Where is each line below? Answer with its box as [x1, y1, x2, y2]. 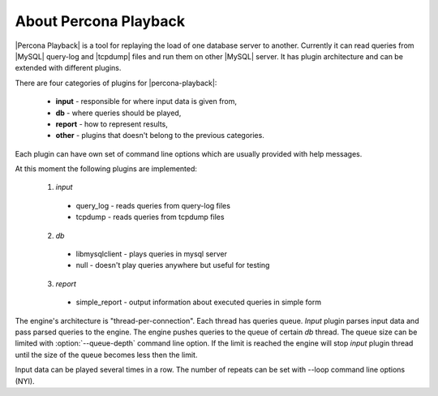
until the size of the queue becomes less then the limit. [15, 350, 198, 359]
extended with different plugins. [15, 63, 122, 73]
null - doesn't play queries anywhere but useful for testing [75, 260, 270, 270]
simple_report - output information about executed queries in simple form [75, 297, 322, 308]
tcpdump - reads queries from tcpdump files [75, 212, 225, 222]
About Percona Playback [15, 12, 186, 30]
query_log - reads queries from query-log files [75, 200, 231, 210]
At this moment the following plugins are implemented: [15, 164, 198, 174]
